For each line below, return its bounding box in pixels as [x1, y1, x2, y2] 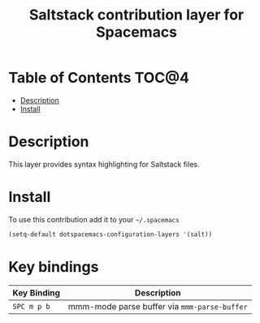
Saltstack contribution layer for [28, 6, 245, 24]
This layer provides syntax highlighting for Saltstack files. [8, 159, 200, 169]
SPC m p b [12, 302, 50, 311]
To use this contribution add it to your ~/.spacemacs [8, 214, 180, 224]
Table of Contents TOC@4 [8, 69, 189, 87]
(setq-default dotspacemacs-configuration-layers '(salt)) [8, 230, 213, 239]
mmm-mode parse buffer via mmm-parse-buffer [67, 300, 248, 312]
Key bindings [8, 257, 99, 276]
